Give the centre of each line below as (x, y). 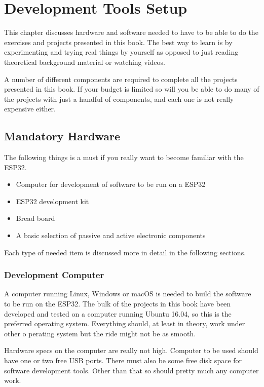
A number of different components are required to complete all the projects (121, 79)
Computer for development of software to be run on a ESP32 (111, 184)
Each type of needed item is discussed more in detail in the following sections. (125, 252)
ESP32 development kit (52, 201)
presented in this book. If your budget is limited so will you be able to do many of (132, 89)
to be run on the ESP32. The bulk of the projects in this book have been (118, 304)
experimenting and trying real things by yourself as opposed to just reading (121, 52)
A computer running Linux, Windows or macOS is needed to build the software (128, 294)
